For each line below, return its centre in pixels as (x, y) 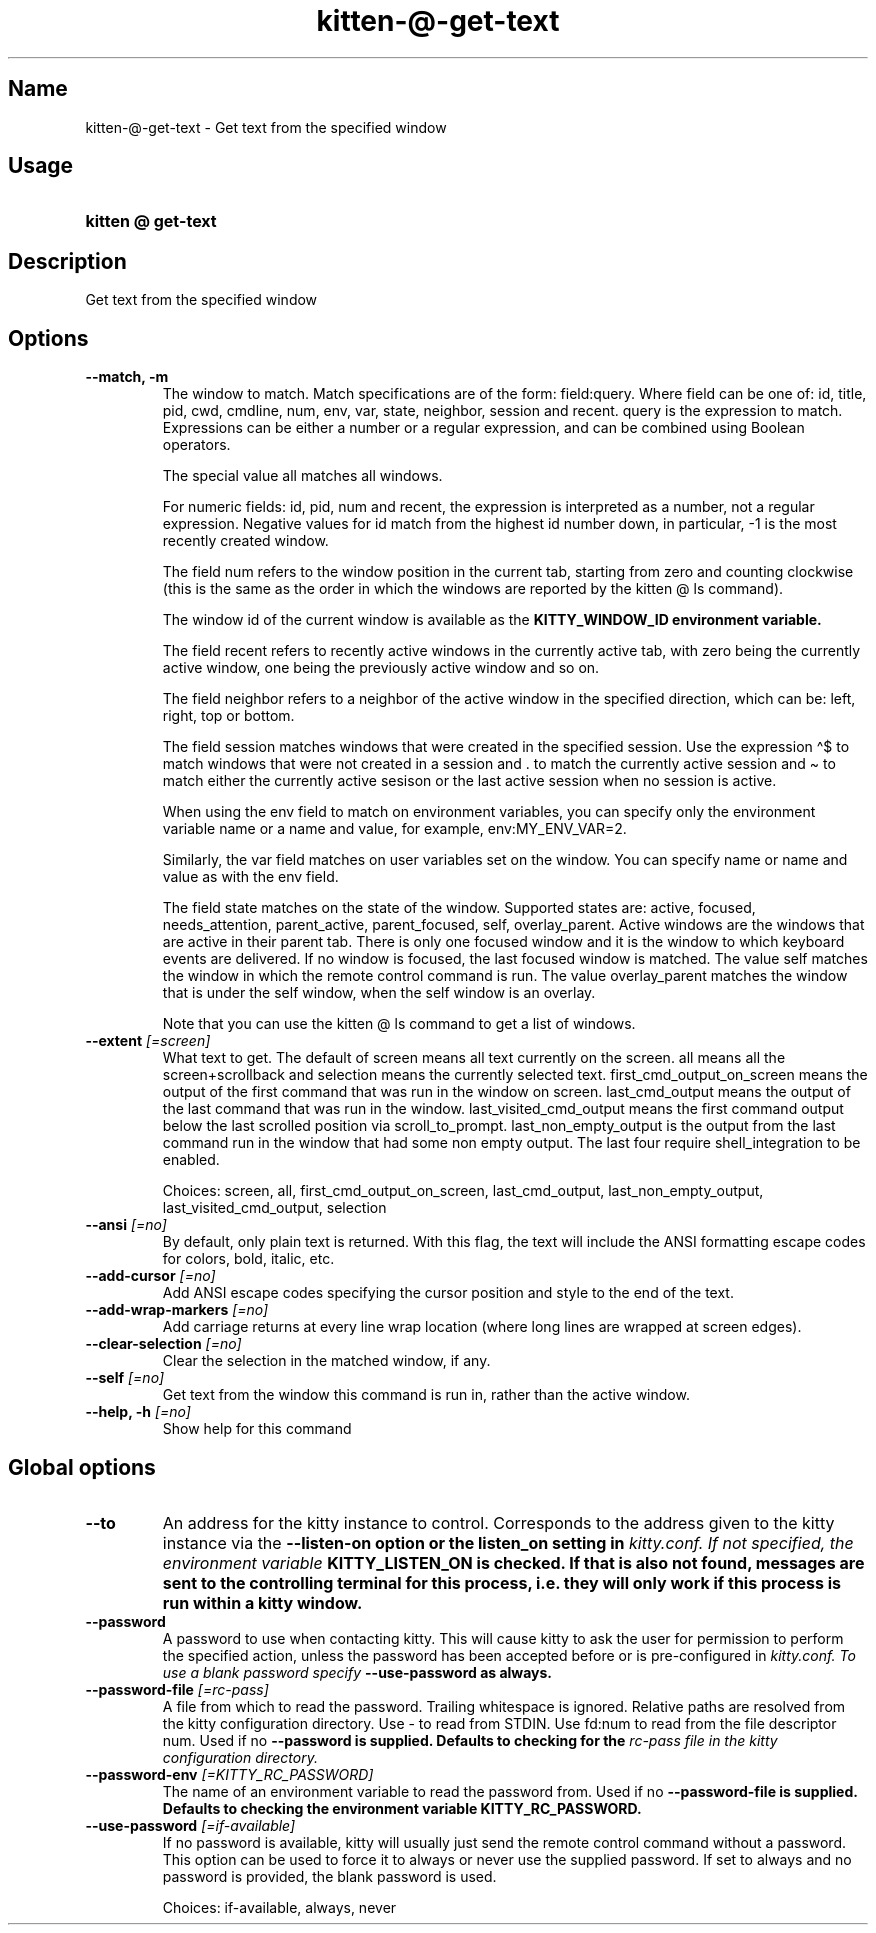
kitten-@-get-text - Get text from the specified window (266, 127)
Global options (82, 1467)
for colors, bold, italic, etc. (248, 1259)
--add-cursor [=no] (150, 1276)
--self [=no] (124, 1378)
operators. (196, 445)
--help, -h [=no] (138, 1412)
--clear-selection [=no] (163, 1344)
